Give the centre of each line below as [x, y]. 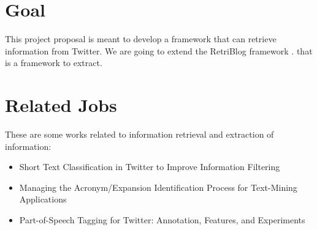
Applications [43, 199]
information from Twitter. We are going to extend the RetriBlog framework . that [159, 50]
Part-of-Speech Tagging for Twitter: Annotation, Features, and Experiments [162, 220]
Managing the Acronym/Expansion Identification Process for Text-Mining [158, 187]
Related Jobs [61, 105]
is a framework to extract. [54, 63]
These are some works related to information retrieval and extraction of [139, 134]
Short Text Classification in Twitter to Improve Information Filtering [150, 167]
